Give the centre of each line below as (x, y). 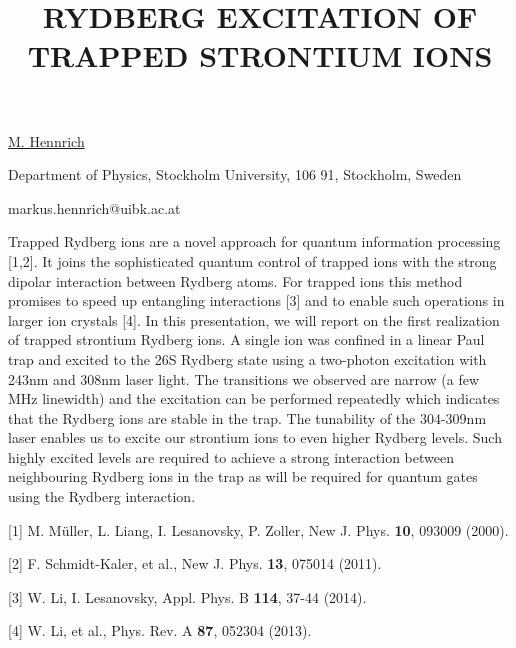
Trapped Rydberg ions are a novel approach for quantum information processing (254, 241)
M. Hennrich (46, 140)
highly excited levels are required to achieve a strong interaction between (231, 456)
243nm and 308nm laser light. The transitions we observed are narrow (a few (244, 378)
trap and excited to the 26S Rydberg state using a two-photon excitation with (247, 358)
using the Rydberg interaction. (102, 496)
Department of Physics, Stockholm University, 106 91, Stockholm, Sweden (235, 174)
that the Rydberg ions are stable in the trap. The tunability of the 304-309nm (247, 417)
